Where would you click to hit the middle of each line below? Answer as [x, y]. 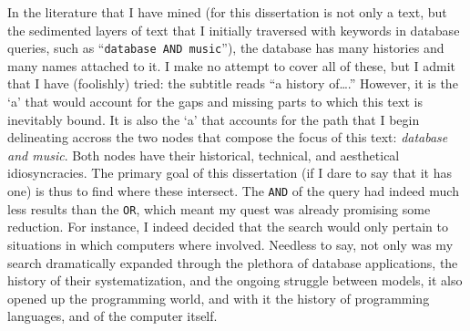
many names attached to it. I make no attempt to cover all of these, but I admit [232, 65]
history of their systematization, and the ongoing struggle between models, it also [235, 280]
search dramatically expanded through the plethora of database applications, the [233, 262]
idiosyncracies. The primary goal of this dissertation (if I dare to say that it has [230, 173]
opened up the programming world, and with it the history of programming [219, 298]
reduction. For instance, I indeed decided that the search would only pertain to [228, 227]
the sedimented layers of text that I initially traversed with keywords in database [234, 30]
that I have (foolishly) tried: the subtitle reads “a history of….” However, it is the [233, 83]
